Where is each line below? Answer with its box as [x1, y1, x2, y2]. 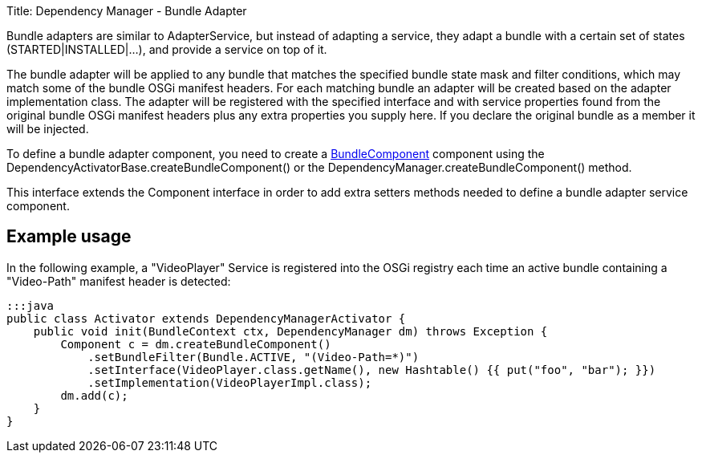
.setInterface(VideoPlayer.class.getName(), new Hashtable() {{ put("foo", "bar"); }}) [87, 363, 656, 376]
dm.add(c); [60, 388, 128, 402]
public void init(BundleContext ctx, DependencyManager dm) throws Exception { [33, 324, 548, 338]
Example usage [6, 226, 132, 247]
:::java [6, 299, 55, 312]
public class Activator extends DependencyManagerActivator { [6, 311, 406, 325]
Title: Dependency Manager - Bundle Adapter [6, 4, 247, 18]
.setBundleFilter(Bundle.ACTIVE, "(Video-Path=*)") [87, 350, 420, 364]
